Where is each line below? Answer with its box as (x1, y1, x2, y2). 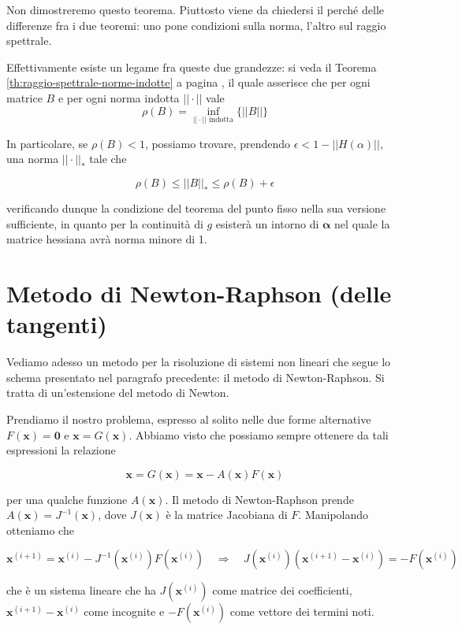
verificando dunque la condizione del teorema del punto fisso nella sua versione (6, 200, 386, 217)
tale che (89, 150, 127, 167)
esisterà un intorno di (215, 215, 319, 232)
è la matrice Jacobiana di (166, 506, 288, 523)
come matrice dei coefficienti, (212, 582, 352, 598)
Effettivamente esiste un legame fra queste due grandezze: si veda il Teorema (6, 58, 377, 75)
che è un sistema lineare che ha (6, 582, 156, 598)
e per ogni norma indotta (58, 89, 180, 106)
